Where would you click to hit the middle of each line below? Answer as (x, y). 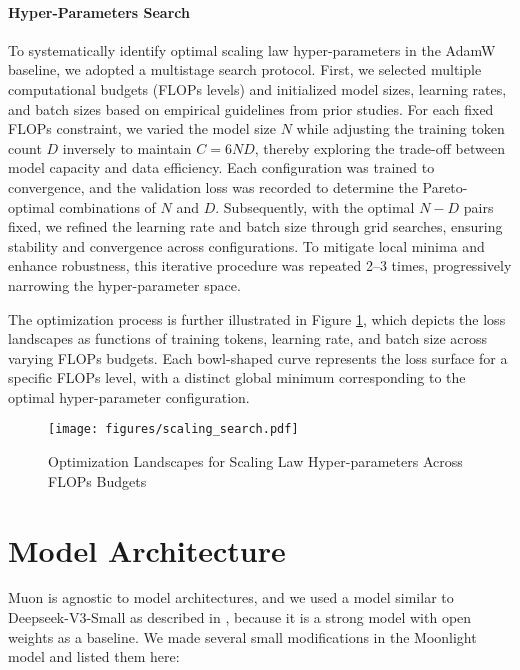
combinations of (107, 206)
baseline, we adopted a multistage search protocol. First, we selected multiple (245, 69)
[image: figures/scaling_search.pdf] (173, 429)
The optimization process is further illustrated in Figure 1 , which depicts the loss (257, 318)
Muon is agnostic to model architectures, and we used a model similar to (231, 597)
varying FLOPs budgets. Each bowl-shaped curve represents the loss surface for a (258, 357)
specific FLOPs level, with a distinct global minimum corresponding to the (237, 377)
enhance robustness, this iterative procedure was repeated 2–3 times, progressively (260, 265)
